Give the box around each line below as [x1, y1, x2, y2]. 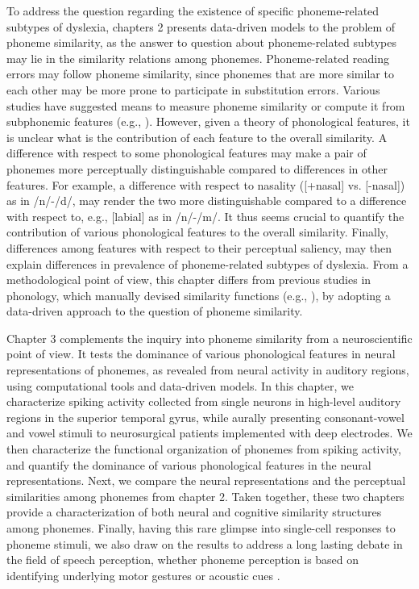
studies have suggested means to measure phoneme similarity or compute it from [6, 97, 405, 114]
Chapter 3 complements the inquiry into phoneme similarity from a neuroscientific [6, 329, 413, 346]
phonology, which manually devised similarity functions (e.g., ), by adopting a [6, 286, 391, 303]
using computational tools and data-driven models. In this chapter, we [6, 377, 354, 394]
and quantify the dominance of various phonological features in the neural [6, 456, 371, 473]
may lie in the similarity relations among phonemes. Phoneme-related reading [6, 49, 390, 66]
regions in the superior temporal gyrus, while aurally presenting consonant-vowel [6, 408, 404, 425]
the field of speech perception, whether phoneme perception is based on [6, 551, 359, 568]
